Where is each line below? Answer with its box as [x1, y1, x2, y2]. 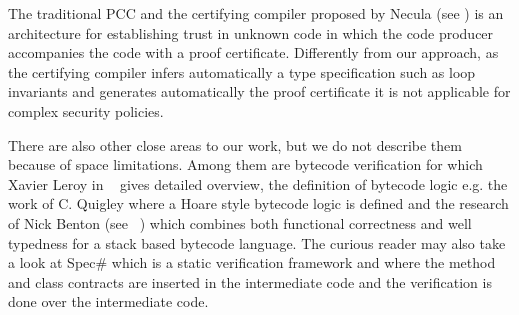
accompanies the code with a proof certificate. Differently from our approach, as [8, 42, 499, 63]
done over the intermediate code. [8, 291, 209, 312]
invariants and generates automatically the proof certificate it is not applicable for [8, 81, 511, 102]
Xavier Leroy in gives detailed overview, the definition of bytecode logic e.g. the [8, 173, 508, 194]
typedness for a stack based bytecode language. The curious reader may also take [8, 232, 506, 253]
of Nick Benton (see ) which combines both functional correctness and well [8, 212, 472, 233]
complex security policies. [8, 100, 164, 121]
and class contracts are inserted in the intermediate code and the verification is [8, 271, 492, 292]
